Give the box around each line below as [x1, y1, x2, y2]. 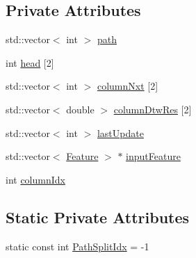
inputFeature [126, 149, 181, 163]
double [66, 102, 95, 116]
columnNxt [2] [97, 79, 158, 93]
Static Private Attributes [6, 206, 190, 227]
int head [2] [6, 55, 54, 70]
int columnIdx [6, 172, 65, 186]
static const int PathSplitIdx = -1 [6, 239, 149, 253]
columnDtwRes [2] [113, 102, 192, 116]
